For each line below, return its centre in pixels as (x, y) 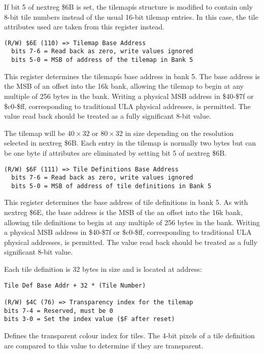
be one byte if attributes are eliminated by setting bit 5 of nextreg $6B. (115, 152)
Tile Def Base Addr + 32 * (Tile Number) (75, 285)
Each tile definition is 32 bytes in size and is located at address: (103, 269)
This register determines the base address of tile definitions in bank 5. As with (126, 202)
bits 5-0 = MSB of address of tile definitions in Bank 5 (111, 186)
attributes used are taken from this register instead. (84, 27)
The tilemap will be (35, 133)
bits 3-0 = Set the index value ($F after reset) (90, 319)
